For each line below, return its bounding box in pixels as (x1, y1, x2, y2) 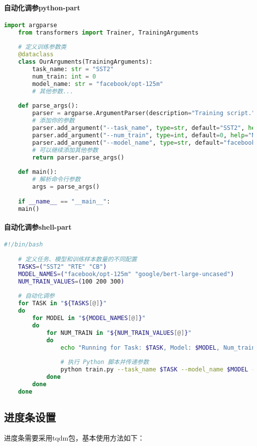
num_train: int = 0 (32, 73, 96, 80)
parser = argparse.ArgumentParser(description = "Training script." (32, 110, 256, 117)
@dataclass (18, 51, 54, 58)
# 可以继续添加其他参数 (32, 146, 98, 154)
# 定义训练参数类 (18, 43, 67, 51)
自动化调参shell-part (4, 222, 72, 232)
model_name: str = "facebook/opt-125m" (32, 80, 164, 87)
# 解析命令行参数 (32, 176, 81, 183)
